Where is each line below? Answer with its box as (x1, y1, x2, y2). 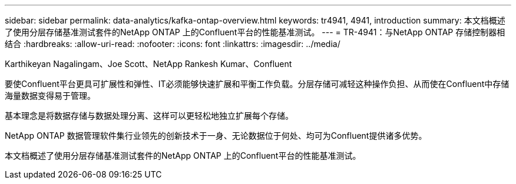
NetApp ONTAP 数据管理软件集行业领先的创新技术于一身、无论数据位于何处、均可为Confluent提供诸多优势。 (5, 131, 427, 140)
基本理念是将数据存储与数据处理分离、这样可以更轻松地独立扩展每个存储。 (5, 111, 293, 121)
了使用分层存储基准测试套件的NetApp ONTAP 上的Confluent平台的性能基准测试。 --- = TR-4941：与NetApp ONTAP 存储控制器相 (5, 27, 505, 37)
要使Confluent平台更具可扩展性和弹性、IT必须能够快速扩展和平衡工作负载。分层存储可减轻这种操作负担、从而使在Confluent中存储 (5, 79, 510, 89)
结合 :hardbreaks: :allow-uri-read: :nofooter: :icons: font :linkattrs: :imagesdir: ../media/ (5, 39, 340, 49)
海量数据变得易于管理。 (5, 91, 95, 101)
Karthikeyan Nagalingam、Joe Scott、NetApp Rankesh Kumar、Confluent (5, 59, 292, 69)
